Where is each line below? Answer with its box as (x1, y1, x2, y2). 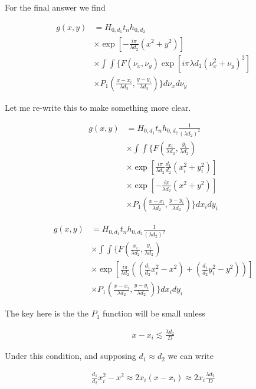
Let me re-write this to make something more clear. (5, 101, 191, 113)
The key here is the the (5, 307, 89, 319)
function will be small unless (103, 307, 205, 319)
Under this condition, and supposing (5, 350, 136, 362)
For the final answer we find (5, 1, 106, 13)
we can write (168, 350, 214, 362)
